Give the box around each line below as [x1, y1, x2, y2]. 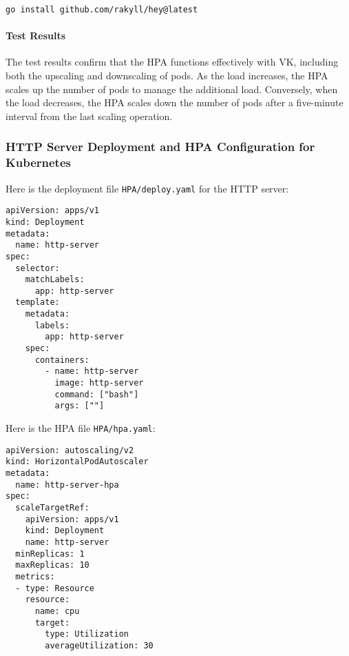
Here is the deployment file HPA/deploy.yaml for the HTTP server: [6, 181, 289, 195]
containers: [34, 355, 89, 365]
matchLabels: [25, 275, 85, 285]
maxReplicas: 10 [15, 560, 89, 570]
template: [15, 297, 60, 308]
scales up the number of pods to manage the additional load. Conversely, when [6, 81, 338, 96]
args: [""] [54, 401, 105, 411]
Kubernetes [6, 154, 71, 171]
